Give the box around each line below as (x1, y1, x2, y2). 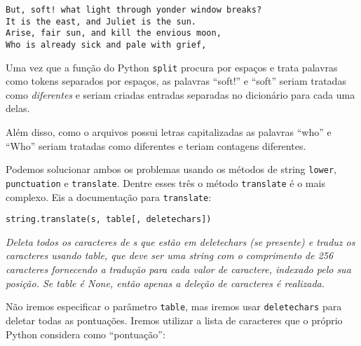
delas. (6, 101, 30, 116)
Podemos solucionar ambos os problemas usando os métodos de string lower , (6, 162, 336, 177)
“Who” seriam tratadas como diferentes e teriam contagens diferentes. (6, 138, 306, 153)
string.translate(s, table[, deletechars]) (6, 214, 212, 225)
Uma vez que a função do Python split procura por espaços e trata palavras (6, 60, 338, 74)
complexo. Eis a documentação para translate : (6, 189, 212, 204)
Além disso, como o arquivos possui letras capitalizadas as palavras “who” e (6, 125, 332, 139)
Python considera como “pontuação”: (6, 326, 165, 341)
